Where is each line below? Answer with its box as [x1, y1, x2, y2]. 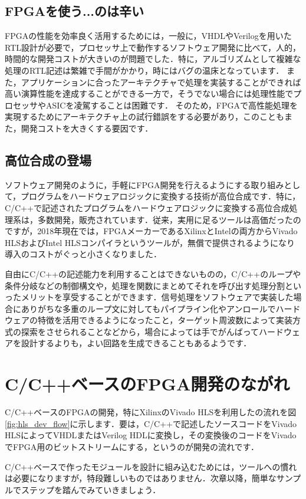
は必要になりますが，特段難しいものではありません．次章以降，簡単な [5, 472, 277, 484]
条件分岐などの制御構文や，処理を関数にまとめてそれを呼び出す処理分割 [5, 279, 285, 291]
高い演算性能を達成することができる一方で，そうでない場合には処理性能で [5, 87, 294, 100]
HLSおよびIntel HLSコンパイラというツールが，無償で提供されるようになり [5, 236, 295, 248]
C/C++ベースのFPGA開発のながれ [5, 372, 290, 396]
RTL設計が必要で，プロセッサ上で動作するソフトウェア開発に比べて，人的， [5, 41, 301, 53]
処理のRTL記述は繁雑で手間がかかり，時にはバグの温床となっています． [5, 64, 284, 76]
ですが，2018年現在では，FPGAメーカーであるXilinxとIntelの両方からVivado [5, 225, 298, 237]
